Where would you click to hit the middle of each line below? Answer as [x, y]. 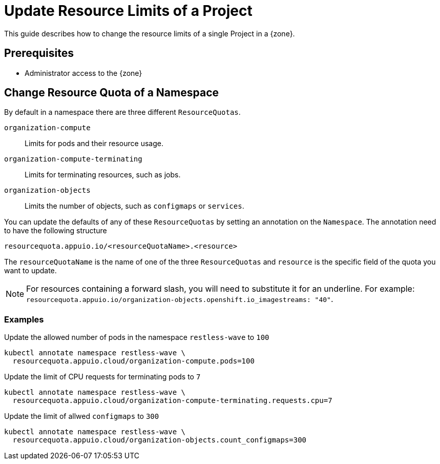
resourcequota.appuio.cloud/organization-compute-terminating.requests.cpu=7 [172, 401]
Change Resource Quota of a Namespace [111, 93]
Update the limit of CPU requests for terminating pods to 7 [102, 377]
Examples [24, 319]
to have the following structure [56, 231]
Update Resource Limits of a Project [128, 11]
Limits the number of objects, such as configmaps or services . [134, 206]
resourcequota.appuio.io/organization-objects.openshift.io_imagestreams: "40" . [180, 299]
